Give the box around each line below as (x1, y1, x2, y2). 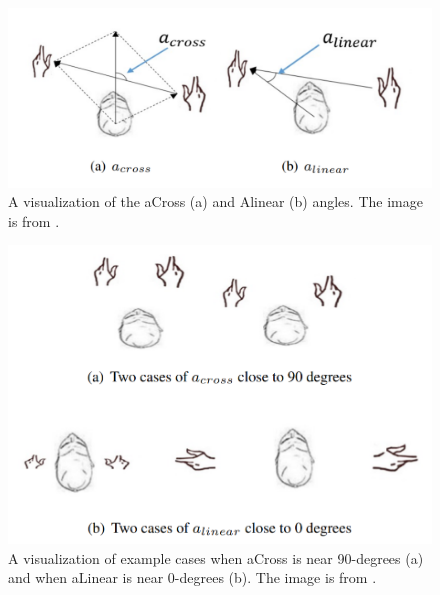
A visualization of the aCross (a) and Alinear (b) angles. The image (8, 191, 423, 212)
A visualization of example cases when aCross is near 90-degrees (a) (8, 547, 424, 568)
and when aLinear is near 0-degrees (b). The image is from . (8, 567, 377, 588)
